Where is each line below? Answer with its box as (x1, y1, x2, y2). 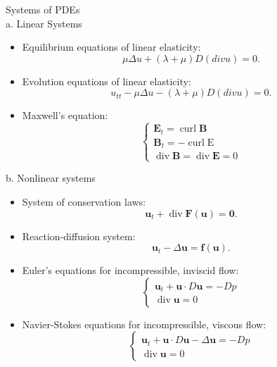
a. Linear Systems (6, 15, 82, 30)
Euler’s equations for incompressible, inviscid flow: (22, 263, 239, 278)
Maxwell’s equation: (22, 108, 108, 123)
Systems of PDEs (6, 2, 80, 16)
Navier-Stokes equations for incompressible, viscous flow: (22, 316, 266, 331)
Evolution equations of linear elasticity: (22, 73, 191, 88)
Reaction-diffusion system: (22, 228, 136, 243)
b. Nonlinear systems (6, 170, 96, 185)
